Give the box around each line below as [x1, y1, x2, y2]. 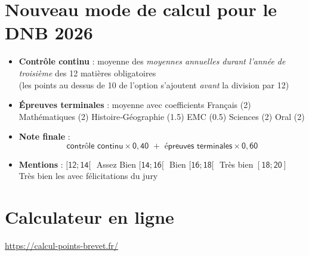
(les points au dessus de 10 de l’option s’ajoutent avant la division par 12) [18, 78, 289, 91]
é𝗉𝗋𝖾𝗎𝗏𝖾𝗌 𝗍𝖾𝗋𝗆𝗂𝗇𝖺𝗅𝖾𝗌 [164, 141, 233, 150]
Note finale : [18, 130, 70, 143]
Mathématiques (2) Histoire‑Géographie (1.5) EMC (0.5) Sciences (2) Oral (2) [18, 110, 305, 122]
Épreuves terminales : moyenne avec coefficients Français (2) [18, 98, 251, 111]
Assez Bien [96, 158, 137, 170]
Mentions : [18, 158, 63, 170]
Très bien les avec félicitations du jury [18, 169, 158, 182]
